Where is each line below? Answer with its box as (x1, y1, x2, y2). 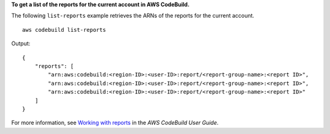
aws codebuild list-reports (22, 26, 106, 33)
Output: (11, 40, 31, 47)
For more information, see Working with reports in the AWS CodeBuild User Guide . (11, 119, 219, 127)
